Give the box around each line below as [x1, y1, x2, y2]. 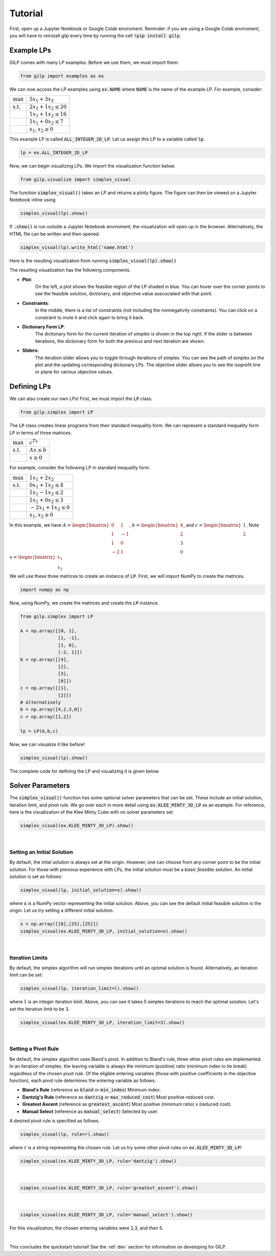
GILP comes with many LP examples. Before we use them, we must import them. [9, 59, 179, 65]
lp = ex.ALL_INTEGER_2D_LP [20, 150, 88, 156]
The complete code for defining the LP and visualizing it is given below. [9, 768, 160, 774]
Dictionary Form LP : [22, 323, 65, 329]
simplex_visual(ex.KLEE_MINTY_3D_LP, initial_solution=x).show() [20, 928, 188, 934]
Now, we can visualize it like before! [9, 741, 85, 747]
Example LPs [9, 46, 51, 55]
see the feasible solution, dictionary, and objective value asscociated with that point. [35, 291, 213, 297]
